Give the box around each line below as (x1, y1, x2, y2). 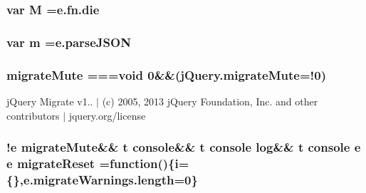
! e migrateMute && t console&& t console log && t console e (6, 138, 361, 156)
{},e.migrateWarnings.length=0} (6, 170, 198, 188)
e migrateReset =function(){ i (6, 154, 179, 172)
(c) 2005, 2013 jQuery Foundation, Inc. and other (102, 93, 318, 108)
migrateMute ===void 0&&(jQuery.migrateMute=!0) (6, 66, 326, 83)
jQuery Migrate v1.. (6, 93, 93, 108)
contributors (6, 108, 60, 122)
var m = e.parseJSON (6, 33, 131, 51)
